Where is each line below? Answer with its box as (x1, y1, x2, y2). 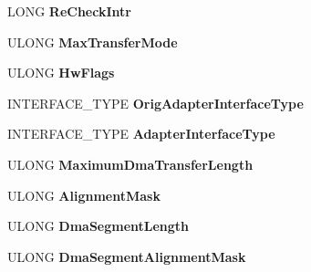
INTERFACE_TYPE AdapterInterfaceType (7, 124, 275, 143)
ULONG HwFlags (7, 63, 115, 82)
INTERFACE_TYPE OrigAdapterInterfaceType (7, 93, 304, 112)
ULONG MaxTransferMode (7, 32, 178, 51)
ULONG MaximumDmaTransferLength (7, 154, 254, 173)
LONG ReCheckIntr (7, 2, 131, 20)
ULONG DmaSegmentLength (7, 216, 190, 235)
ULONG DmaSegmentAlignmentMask (7, 246, 246, 266)
